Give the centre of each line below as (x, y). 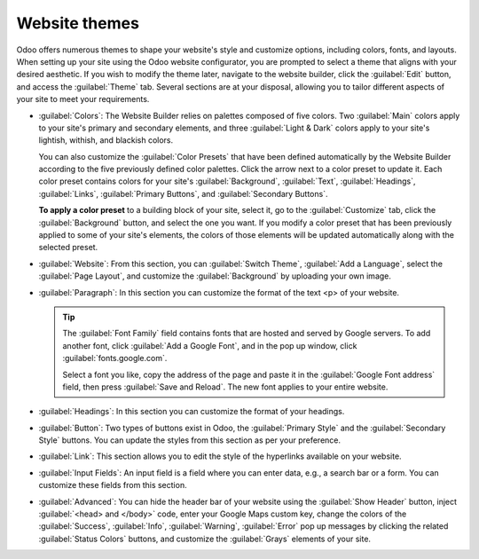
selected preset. (68, 248)
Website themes (78, 23)
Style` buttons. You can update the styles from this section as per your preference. (190, 440)
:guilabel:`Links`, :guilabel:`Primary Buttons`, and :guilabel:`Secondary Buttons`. (183, 193)
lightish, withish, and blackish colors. (106, 140)
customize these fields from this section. (113, 485)
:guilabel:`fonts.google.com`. (115, 358)
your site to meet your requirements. (83, 99)
